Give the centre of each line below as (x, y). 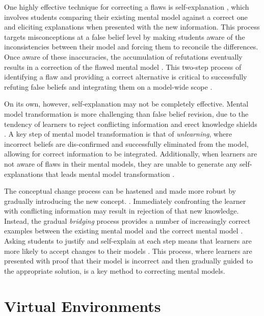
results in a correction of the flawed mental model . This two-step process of (123, 67)
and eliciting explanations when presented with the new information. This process (132, 27)
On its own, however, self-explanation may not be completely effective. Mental (126, 104)
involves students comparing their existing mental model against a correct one (126, 17)
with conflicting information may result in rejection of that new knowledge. (122, 211)
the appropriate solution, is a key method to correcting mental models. (115, 270)
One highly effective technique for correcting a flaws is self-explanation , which (127, 7)
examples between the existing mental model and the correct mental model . (124, 231)
